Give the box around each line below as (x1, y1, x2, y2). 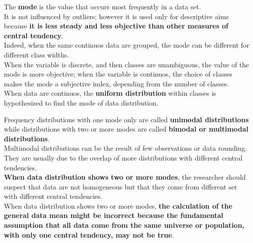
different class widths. (4, 49, 69, 59)
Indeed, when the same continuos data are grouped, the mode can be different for (4, 40, 250, 50)
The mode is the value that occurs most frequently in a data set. (4, 1, 201, 11)
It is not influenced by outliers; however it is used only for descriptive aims (4, 11, 229, 21)
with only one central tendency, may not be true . (4, 229, 174, 240)
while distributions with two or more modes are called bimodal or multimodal (4, 124, 249, 134)
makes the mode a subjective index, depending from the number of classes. (4, 78, 229, 88)
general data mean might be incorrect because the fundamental (4, 210, 224, 220)
